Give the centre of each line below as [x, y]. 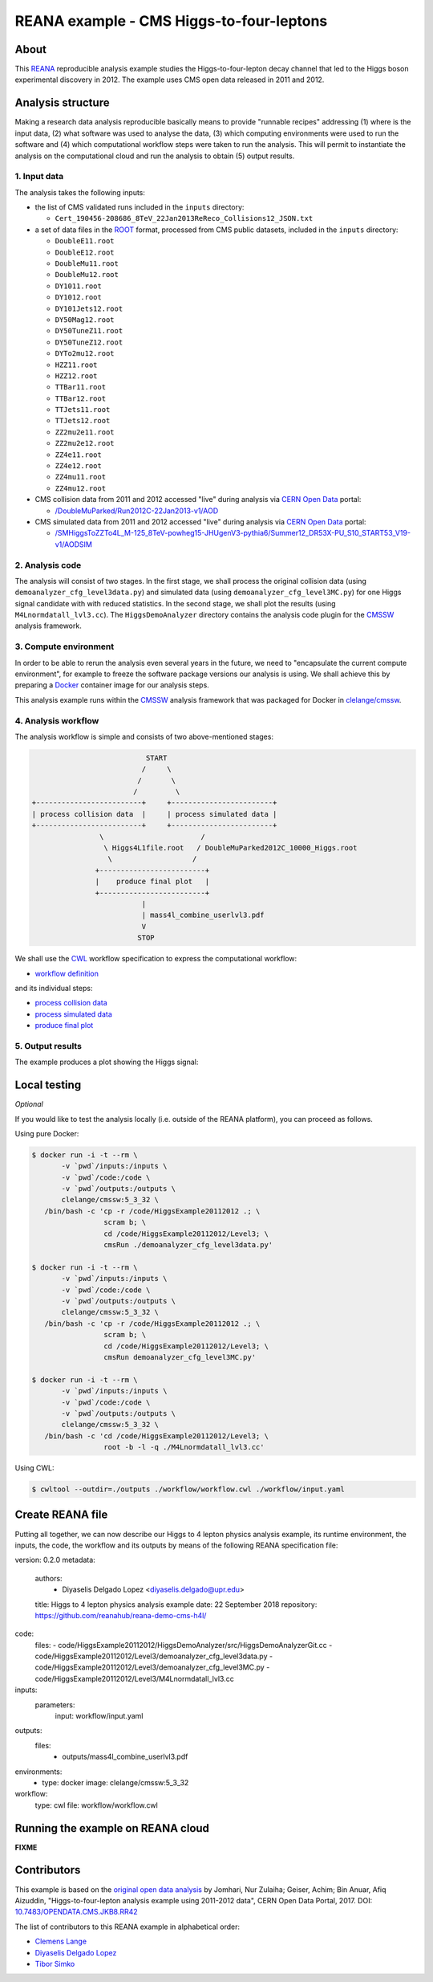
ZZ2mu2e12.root [85, 443]
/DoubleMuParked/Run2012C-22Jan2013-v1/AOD [137, 511]
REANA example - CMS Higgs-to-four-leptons [171, 21]
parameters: [55, 1705]
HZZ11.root [76, 365]
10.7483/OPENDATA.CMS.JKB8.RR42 [76, 1912]
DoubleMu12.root [87, 275]
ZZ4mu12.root [81, 488]
